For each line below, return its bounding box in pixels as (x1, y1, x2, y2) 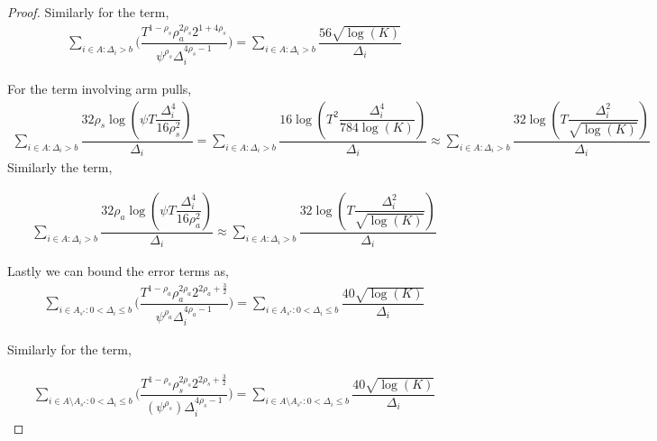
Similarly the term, (7, 158, 113, 177)
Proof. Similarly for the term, (7, 3, 169, 21)
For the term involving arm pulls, (7, 78, 192, 97)
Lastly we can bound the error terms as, (7, 262, 229, 280)
